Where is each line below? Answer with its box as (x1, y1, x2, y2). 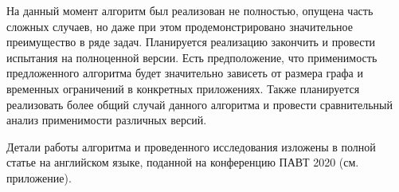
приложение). (6, 169, 72, 186)
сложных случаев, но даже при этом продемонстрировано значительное (6, 18, 353, 34)
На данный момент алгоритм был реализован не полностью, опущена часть (6, 2, 374, 18)
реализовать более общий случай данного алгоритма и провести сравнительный (6, 96, 393, 112)
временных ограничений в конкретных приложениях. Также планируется (6, 80, 360, 96)
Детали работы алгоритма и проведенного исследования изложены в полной (6, 138, 376, 155)
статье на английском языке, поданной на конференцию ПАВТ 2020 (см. (6, 154, 359, 170)
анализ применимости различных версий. (6, 112, 207, 128)
